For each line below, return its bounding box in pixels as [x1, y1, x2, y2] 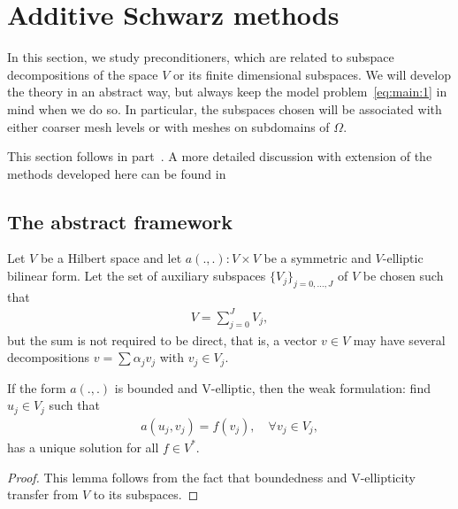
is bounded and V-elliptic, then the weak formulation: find [114, 378, 431, 397]
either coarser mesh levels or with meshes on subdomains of [7, 117, 330, 135]
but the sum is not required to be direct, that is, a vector [7, 330, 317, 349]
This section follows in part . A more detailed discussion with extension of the [7, 147, 432, 166]
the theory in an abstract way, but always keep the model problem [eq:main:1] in [7, 82, 447, 101]
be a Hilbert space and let [40, 249, 182, 267]
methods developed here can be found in [7, 164, 226, 182]
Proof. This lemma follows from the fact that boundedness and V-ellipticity [7, 467, 416, 486]
